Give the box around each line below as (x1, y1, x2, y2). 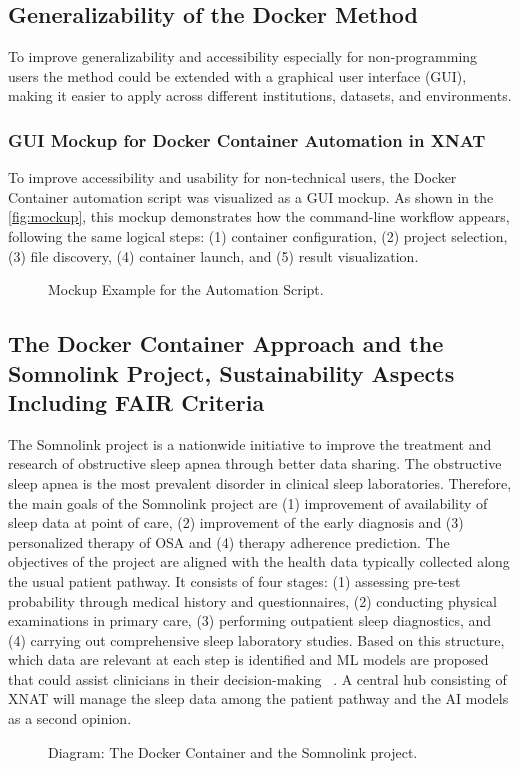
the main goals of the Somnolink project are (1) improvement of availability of (8, 492, 488, 513)
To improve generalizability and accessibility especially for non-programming (8, 46, 478, 67)
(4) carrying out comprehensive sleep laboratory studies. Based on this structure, (8, 629, 505, 650)
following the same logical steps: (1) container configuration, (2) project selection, (8, 225, 508, 246)
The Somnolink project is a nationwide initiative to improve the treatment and (8, 433, 492, 454)
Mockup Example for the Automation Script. (48, 279, 324, 300)
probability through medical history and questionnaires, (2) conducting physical (8, 590, 497, 611)
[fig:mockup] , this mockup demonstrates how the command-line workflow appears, (8, 206, 510, 227)
